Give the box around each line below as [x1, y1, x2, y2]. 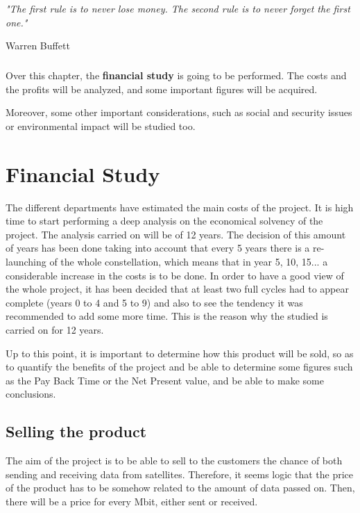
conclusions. [6, 386, 56, 401]
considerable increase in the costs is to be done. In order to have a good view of [6, 268, 344, 282]
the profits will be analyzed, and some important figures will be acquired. [6, 81, 318, 96]
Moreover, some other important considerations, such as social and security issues [6, 105, 352, 120]
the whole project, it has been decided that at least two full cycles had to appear [6, 282, 349, 296]
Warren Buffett [6, 38, 70, 53]
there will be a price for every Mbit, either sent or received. [6, 494, 258, 508]
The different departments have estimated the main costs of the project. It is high [6, 199, 354, 214]
